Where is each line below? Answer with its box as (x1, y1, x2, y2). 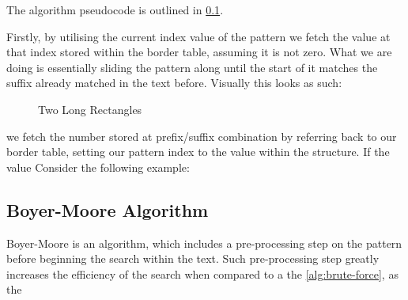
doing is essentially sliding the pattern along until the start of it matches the (6, 59, 378, 75)
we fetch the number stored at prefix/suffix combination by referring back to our (6, 127, 397, 144)
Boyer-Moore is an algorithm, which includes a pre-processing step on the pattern (6, 234, 402, 251)
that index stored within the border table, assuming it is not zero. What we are (6, 44, 392, 60)
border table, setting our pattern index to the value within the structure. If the (6, 143, 390, 160)
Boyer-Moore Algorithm (6, 197, 209, 222)
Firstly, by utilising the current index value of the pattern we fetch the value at (6, 28, 391, 44)
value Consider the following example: (6, 158, 190, 175)
